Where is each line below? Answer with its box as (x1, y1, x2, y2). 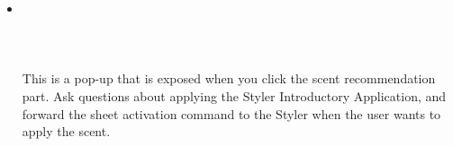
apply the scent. (22, 122, 111, 141)
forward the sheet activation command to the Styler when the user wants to (22, 104, 441, 123)
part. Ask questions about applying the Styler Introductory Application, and (22, 86, 447, 105)
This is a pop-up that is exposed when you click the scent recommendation (22, 69, 436, 88)
